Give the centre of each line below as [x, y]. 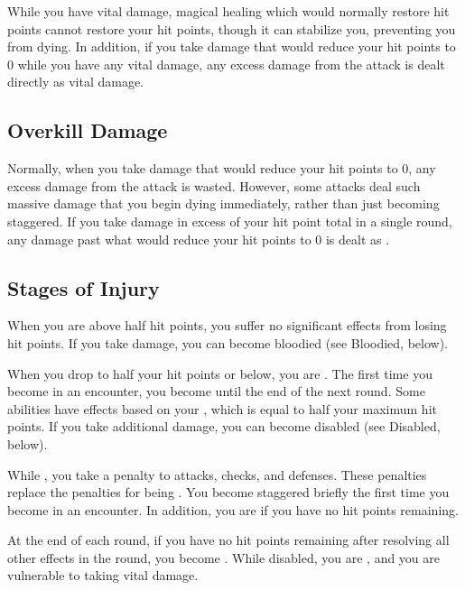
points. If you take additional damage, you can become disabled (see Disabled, [224, 426]
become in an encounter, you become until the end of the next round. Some [216, 391]
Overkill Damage [88, 130]
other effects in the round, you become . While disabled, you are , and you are [224, 557]
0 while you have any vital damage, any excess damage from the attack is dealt [226, 64]
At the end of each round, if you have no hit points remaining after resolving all [228, 540]
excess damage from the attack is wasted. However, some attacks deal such [214, 185]
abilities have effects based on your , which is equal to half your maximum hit [222, 408]
